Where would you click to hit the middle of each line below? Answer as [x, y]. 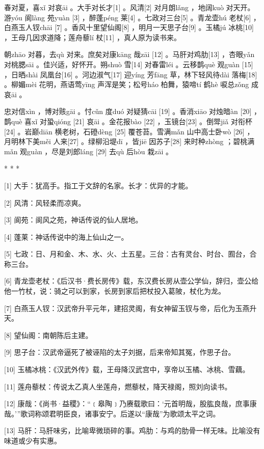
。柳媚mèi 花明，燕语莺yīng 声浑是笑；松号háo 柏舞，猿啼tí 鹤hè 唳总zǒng [127, 84]
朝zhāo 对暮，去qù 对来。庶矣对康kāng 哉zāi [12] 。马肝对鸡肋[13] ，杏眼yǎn [129, 54]
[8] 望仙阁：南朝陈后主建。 [48, 335]
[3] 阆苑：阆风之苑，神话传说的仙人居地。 [73, 220]
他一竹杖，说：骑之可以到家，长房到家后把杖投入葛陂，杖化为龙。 [115, 291]
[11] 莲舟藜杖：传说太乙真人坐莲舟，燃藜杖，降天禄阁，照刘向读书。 [118, 386]
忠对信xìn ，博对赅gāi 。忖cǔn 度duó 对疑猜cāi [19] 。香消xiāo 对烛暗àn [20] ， [133, 111]
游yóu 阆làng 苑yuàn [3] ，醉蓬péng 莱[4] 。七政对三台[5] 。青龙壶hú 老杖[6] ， [132, 17]
